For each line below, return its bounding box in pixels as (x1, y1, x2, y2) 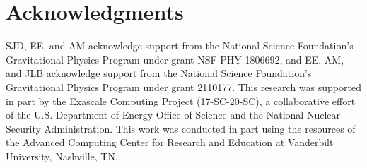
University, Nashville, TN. (6, 148, 118, 163)
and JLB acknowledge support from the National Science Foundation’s (6, 66, 312, 80)
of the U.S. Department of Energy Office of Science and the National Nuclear (6, 107, 341, 122)
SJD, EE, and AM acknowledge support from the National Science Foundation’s (6, 38, 354, 53)
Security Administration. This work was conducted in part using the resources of (6, 121, 356, 136)
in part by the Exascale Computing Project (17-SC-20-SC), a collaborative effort (6, 93, 356, 108)
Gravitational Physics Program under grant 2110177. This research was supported (6, 79, 361, 94)
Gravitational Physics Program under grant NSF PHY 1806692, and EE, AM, (6, 52, 344, 66)
